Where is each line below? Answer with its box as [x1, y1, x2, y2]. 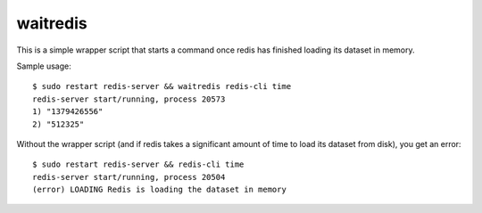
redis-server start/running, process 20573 [32, 94, 226, 104]
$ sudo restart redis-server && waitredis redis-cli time [32, 81, 292, 92]
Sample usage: [16, 61, 71, 71]
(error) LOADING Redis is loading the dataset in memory [32, 184, 287, 195]
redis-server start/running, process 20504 [32, 172, 226, 182]
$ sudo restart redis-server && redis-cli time [32, 160, 245, 169]
